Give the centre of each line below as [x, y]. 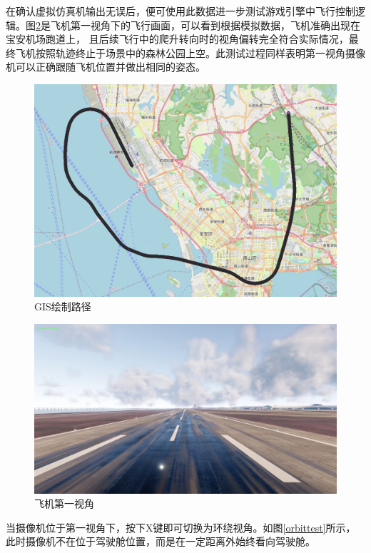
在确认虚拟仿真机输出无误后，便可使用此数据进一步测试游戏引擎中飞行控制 [181, 11]
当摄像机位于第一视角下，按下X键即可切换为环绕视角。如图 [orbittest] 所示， [181, 527]
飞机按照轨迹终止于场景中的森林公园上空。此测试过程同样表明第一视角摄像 [190, 52]
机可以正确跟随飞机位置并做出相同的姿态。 [106, 67]
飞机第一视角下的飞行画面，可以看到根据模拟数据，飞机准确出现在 [205, 25]
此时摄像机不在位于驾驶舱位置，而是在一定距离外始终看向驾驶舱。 [161, 541]
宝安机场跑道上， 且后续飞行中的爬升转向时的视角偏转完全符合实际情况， [177, 39]
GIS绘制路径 [63, 306]
